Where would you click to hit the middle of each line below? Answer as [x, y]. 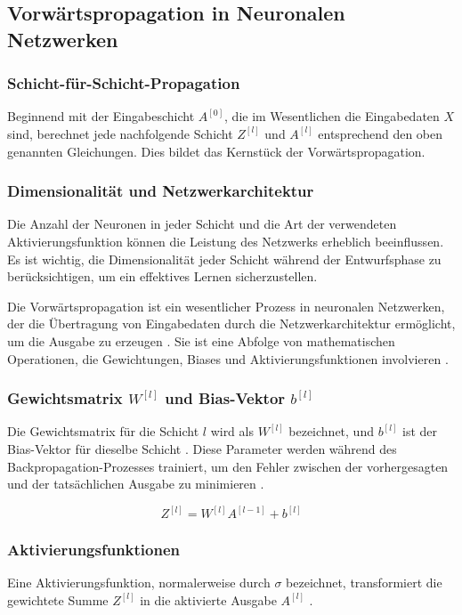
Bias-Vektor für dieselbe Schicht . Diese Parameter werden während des [202, 448]
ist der [420, 431]
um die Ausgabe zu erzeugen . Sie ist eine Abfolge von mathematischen [201, 340]
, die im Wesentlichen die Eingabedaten [332, 116]
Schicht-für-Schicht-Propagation [124, 83]
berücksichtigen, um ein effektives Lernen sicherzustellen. [162, 276]
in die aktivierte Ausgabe [208, 599]
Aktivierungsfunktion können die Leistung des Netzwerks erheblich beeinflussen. [226, 241]
